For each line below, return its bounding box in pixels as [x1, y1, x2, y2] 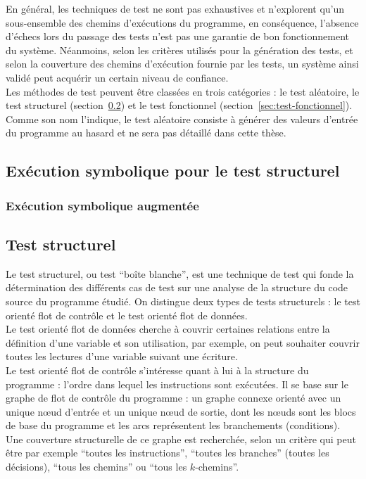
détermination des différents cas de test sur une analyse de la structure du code [6, 280, 348, 295]
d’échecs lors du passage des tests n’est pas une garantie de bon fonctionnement [6, 29, 349, 44]
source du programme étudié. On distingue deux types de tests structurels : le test [6, 293, 360, 308]
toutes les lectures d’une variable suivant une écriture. [6, 349, 238, 364]
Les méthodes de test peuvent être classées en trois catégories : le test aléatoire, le [6, 84, 360, 98]
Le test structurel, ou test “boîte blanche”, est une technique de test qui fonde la [6, 266, 354, 281]
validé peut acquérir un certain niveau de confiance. [6, 70, 229, 84]
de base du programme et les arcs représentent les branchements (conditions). [6, 418, 341, 433]
